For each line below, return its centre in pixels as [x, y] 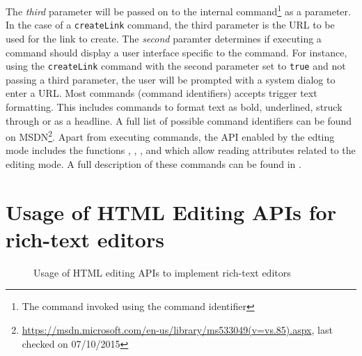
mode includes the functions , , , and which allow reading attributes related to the [181, 150]
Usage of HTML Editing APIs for [171, 211]
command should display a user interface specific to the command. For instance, [176, 52]
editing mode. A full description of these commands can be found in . [154, 163]
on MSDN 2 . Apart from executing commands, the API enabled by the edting [170, 136]
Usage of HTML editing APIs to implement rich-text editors [162, 272]
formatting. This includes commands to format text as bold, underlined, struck [174, 106]
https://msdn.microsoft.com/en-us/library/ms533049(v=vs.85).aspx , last [177, 330]
